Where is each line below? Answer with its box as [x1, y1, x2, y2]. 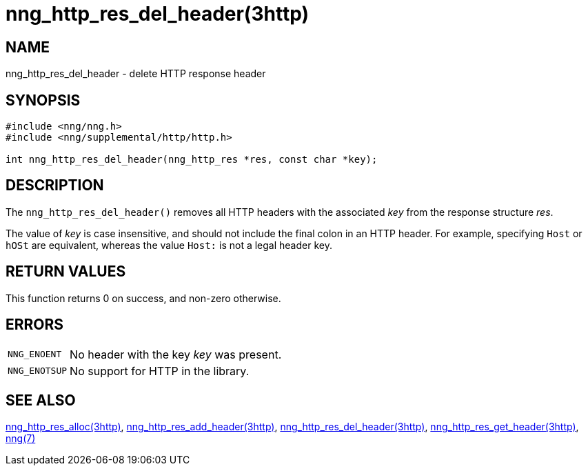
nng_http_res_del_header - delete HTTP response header [6, 68, 266, 80]
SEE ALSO [6, 391, 76, 409]
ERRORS [6, 316, 64, 334]
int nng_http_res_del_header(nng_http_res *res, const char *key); [6, 154, 378, 166]
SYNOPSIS [6, 91, 81, 109]
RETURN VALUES [6, 263, 126, 281]
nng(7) [6, 432, 36, 445]
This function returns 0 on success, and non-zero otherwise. [6, 292, 281, 304]
